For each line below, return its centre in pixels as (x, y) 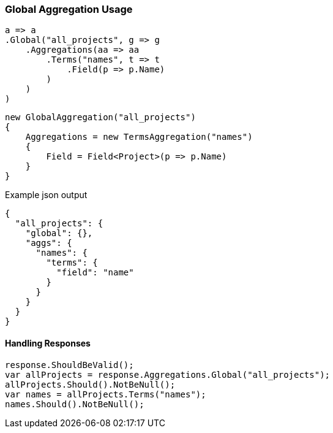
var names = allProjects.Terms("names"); (106, 394)
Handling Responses (48, 343)
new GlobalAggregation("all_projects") (100, 117)
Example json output (46, 195)
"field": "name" (95, 273)
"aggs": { (49, 243)
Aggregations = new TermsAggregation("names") (139, 137)
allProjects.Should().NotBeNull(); (90, 384)
